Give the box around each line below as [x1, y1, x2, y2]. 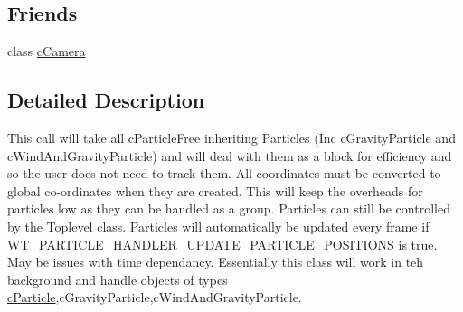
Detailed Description [7, 86, 205, 114]
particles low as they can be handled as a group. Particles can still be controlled [7, 199, 450, 218]
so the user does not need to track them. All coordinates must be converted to [7, 164, 441, 183]
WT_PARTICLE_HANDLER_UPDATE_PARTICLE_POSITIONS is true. [7, 234, 438, 253]
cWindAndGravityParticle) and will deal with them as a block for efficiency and [7, 146, 452, 165]
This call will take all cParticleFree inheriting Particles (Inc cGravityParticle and [7, 128, 456, 147]
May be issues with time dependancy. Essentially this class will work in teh [7, 252, 424, 271]
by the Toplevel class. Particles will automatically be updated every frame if [7, 216, 430, 235]
